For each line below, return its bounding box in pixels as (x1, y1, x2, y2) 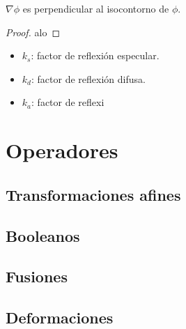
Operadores (6, 136, 118, 164)
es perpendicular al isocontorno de (22, 1, 169, 15)
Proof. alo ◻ (6, 24, 61, 39)
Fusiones (6, 266, 68, 287)
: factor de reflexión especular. (31, 48, 160, 63)
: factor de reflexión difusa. (31, 71, 146, 86)
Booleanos (6, 224, 80, 246)
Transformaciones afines (6, 183, 181, 205)
